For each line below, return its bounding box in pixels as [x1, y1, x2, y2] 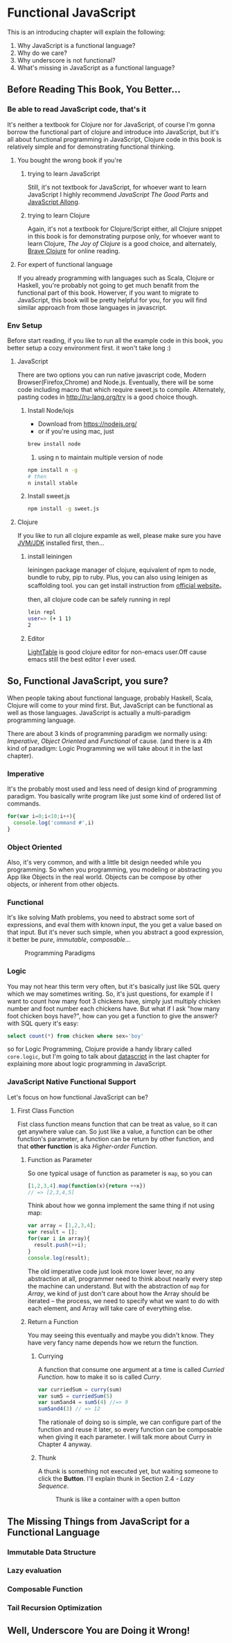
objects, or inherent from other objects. [7, 880, 119, 888]
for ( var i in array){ [27, 1235, 90, 1242]
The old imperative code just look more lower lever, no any [27, 1267, 195, 1275]
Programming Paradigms [24, 949, 96, 957]
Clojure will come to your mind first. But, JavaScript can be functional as [7, 701, 213, 710]
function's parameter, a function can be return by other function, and [17, 1134, 215, 1143]
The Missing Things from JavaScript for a [7, 1515, 190, 1527]
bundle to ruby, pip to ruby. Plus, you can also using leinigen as [27, 573, 208, 582]
